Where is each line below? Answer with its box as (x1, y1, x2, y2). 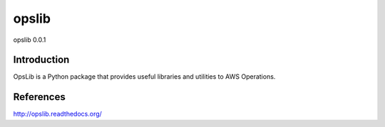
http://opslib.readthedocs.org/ (13, 110, 103, 118)
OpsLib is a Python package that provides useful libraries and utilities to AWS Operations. (13, 72, 276, 81)
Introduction (13, 54, 70, 66)
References (13, 91, 66, 103)
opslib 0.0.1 (13, 35, 46, 44)
